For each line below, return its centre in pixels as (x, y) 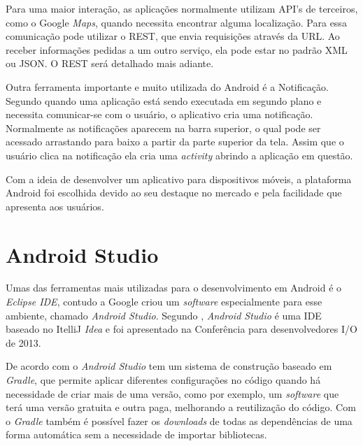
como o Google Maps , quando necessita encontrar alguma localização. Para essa (176, 22)
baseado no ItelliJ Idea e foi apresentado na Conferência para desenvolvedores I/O (181, 329)
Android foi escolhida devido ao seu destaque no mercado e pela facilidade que (174, 193)
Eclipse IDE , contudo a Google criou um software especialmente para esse (164, 302)
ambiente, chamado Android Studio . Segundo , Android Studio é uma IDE (164, 315)
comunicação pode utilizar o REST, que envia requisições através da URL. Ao (173, 36)
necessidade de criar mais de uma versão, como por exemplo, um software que (172, 393)
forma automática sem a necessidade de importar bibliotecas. (136, 434)
